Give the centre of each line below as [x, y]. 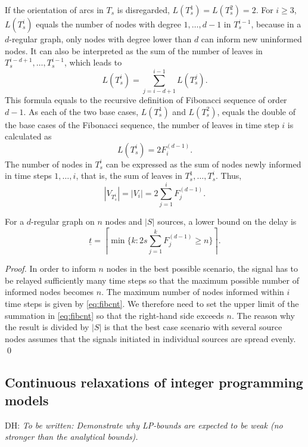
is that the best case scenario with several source [193, 327]
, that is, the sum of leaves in [129, 176]
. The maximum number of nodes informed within [193, 292]
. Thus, [229, 176]
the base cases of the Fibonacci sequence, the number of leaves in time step [142, 124]
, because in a [276, 24]
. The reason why [263, 315]
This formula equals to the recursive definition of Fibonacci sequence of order [146, 99]
